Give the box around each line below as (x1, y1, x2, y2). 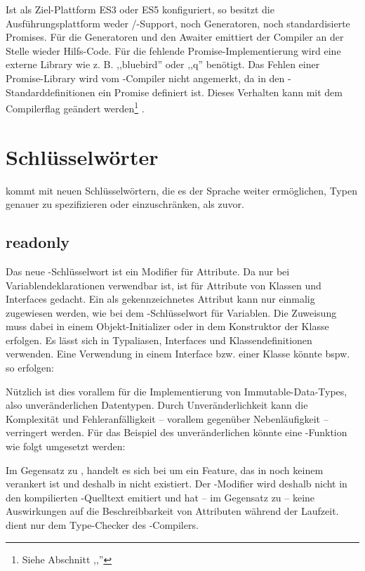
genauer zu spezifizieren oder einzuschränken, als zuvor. (6, 197, 244, 211)
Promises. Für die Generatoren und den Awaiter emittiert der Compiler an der (6, 29, 344, 44)
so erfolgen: (6, 360, 54, 375)
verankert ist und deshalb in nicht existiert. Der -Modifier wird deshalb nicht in (6, 476, 347, 491)
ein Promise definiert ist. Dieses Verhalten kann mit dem (98, 84, 343, 99)
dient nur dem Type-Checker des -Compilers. (6, 518, 199, 532)
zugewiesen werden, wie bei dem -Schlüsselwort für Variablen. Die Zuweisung (6, 305, 337, 320)
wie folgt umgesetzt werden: (6, 439, 126, 454)
